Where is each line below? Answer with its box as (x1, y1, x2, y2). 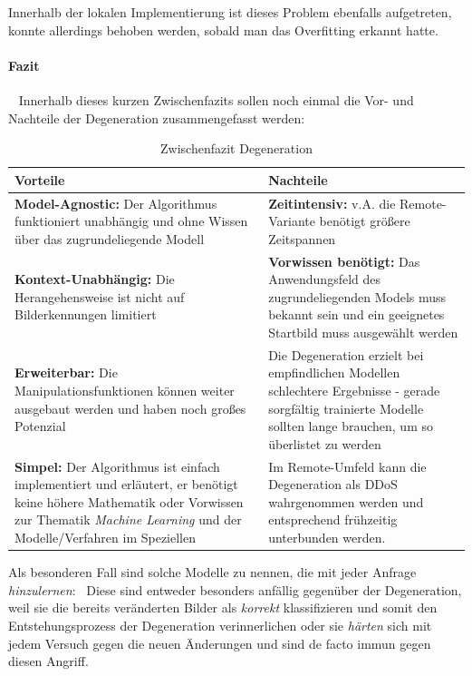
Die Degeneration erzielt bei (268, 345, 424, 364)
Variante (268, 211, 315, 230)
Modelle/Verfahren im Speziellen (14, 528, 196, 547)
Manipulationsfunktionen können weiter (14, 381, 235, 400)
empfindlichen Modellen (268, 363, 400, 382)
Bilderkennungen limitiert (14, 305, 157, 324)
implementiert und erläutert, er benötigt (14, 475, 238, 494)
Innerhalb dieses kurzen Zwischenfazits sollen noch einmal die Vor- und (18, 90, 414, 109)
